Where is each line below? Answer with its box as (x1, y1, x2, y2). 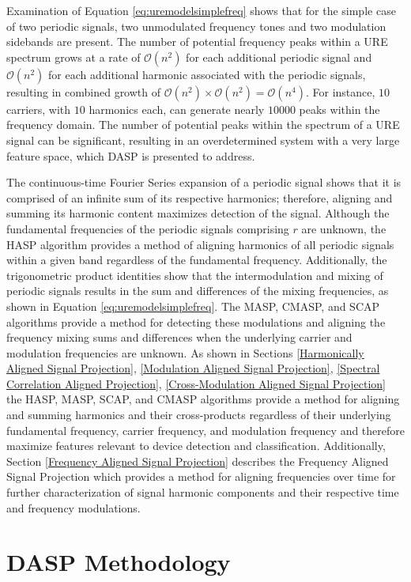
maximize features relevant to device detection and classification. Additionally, (6, 437, 386, 454)
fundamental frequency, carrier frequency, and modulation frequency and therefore (6, 421, 405, 438)
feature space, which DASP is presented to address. (6, 147, 255, 164)
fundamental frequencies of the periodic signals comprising (6, 220, 289, 236)
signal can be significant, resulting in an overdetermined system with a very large (6, 131, 400, 148)
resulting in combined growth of (6, 83, 161, 100)
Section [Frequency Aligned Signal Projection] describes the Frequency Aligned (6, 452, 389, 469)
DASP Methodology (6, 546, 231, 578)
